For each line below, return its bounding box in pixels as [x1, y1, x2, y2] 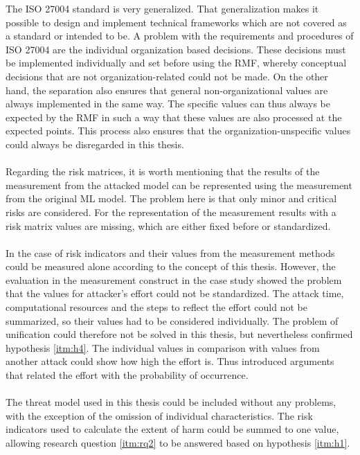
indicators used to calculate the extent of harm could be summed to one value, [6, 422, 339, 436]
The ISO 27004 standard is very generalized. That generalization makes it [6, 1, 319, 15]
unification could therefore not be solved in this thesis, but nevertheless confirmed [6, 327, 353, 341]
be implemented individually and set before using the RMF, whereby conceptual [6, 55, 347, 70]
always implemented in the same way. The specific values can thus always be [6, 96, 330, 111]
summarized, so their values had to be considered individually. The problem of [6, 313, 339, 328]
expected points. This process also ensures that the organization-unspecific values [6, 123, 351, 138]
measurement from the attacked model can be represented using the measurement [6, 177, 352, 192]
